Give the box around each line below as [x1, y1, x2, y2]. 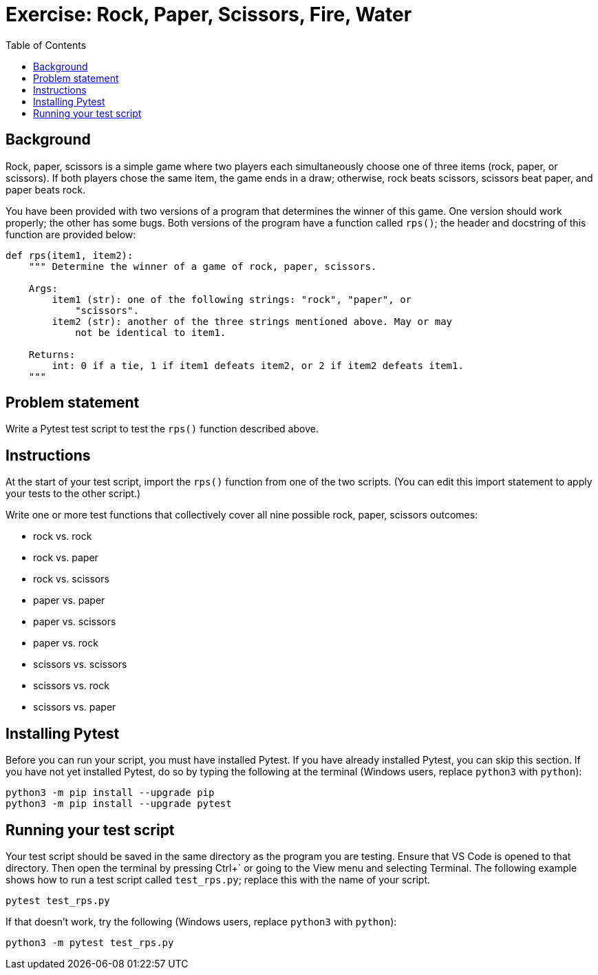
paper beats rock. [6, 183, 86, 196]
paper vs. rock [33, 637, 98, 649]
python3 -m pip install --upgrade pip [6, 787, 215, 799]
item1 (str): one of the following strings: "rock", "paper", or [52, 293, 412, 305]
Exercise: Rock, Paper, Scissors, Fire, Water [6, 3, 412, 26]
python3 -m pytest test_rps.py [6, 936, 174, 948]
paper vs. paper [33, 594, 105, 607]
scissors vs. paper [33, 701, 116, 713]
